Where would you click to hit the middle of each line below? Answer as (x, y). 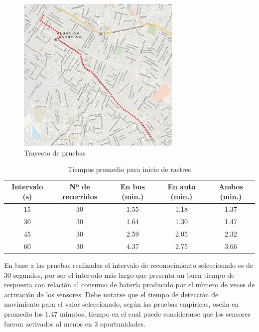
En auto (182, 186)
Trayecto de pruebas (55, 152)
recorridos (80, 196)
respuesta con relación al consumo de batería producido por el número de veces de (129, 285)
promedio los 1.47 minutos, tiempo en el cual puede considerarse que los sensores (127, 314)
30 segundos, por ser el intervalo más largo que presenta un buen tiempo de (119, 275)
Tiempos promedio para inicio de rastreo (129, 169)
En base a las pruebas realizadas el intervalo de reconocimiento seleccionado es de (129, 265)
